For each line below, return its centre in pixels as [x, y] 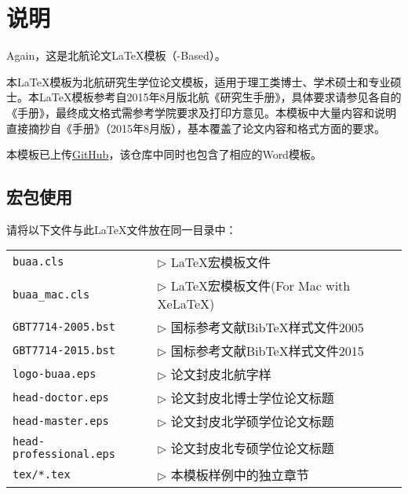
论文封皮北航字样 [221, 375]
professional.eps [64, 454]
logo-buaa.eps [55, 374]
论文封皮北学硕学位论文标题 [252, 422]
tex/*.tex [42, 475]
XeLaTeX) [186, 304]
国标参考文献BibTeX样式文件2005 [267, 328]
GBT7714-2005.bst [64, 327]
